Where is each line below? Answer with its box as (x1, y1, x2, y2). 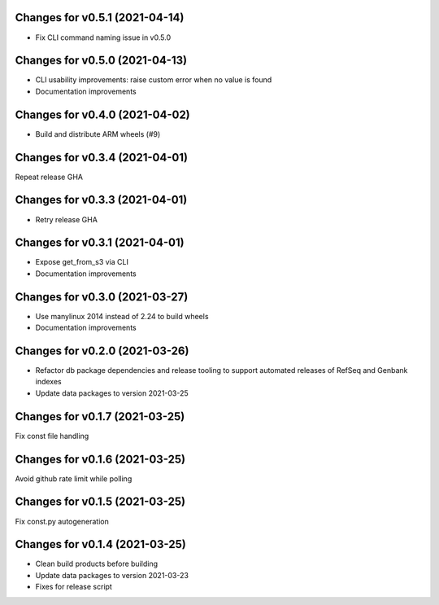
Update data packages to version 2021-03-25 (35, 388, 189, 398)
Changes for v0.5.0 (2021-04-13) (15, 54, 187, 68)
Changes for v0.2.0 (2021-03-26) (15, 344, 189, 357)
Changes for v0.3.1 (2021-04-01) (15, 236, 185, 250)
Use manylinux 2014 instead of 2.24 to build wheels (35, 311, 209, 321)
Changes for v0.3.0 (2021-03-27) (15, 290, 189, 304)
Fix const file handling (15, 431, 89, 441)
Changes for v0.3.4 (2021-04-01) (15, 151, 189, 164)
